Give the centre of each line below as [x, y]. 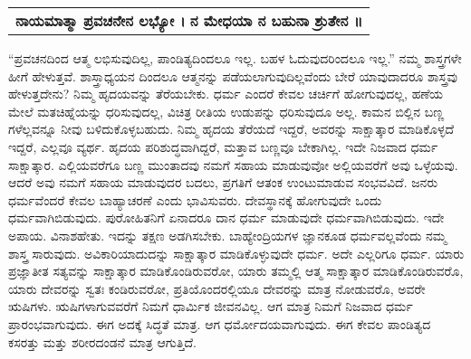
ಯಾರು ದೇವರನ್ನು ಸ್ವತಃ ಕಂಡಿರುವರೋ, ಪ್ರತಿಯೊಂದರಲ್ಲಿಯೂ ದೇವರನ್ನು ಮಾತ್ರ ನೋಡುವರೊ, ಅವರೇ [217, 288]
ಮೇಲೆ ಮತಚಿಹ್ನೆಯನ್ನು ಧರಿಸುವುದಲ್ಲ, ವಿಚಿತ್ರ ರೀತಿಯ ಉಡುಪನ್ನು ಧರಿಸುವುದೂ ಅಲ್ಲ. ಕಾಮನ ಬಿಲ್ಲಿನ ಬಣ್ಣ [226, 111]
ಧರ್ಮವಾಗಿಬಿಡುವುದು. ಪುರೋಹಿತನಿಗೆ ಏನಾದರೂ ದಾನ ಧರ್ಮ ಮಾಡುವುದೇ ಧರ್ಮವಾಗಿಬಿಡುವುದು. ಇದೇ [226, 217]
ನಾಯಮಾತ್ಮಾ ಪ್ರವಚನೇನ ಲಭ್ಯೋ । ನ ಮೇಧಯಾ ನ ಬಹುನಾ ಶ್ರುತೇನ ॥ [189, 20]
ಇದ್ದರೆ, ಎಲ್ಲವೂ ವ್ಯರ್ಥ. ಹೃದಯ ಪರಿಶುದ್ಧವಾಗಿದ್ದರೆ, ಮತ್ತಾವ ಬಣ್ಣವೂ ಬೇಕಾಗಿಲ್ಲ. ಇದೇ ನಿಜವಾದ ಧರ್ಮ [223, 146]
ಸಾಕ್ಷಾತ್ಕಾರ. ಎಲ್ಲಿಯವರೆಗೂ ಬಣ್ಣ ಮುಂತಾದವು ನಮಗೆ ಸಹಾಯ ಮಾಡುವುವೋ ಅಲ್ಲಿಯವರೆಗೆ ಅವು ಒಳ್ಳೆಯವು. [233, 164]
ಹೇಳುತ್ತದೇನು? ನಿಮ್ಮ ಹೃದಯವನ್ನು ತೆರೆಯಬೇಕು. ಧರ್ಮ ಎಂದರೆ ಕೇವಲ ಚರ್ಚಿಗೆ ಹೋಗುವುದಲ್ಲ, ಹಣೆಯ [226, 94]
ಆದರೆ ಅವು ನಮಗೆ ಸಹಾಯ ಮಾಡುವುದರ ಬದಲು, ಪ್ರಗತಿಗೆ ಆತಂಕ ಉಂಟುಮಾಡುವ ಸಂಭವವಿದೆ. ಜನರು [223, 182]
